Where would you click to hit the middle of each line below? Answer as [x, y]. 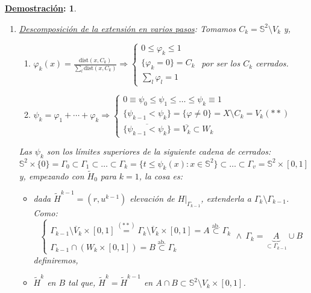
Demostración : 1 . [41, 8]
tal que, [82, 282]
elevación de [152, 198]
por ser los [221, 63]
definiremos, [56, 259]
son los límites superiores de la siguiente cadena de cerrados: [159, 151]
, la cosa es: [161, 175]
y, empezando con [52, 175]
